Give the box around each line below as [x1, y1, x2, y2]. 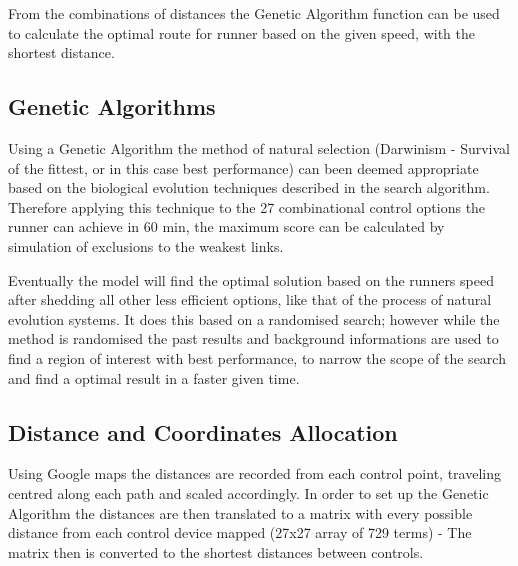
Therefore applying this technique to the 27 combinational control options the [8, 196, 486, 217]
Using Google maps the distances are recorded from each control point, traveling [8, 463, 501, 484]
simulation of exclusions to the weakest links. [8, 235, 284, 256]
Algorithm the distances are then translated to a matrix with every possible [8, 502, 473, 523]
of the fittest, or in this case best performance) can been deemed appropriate [8, 157, 479, 178]
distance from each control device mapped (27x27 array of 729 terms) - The [8, 522, 472, 543]
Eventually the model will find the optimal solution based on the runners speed [8, 269, 494, 290]
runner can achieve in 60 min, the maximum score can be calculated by [8, 216, 445, 237]
